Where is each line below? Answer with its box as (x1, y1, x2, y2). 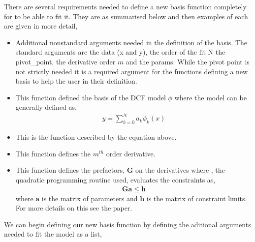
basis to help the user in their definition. (15, 76, 137, 86)
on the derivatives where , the (135, 165, 225, 175)
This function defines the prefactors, (15, 165, 125, 175)
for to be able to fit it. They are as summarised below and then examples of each (4, 11, 248, 21)
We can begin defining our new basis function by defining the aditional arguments (4, 219, 251, 229)
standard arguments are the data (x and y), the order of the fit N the (15, 47, 225, 57)
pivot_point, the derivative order (15, 56, 116, 66)
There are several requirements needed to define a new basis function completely (4, 1, 247, 11)
